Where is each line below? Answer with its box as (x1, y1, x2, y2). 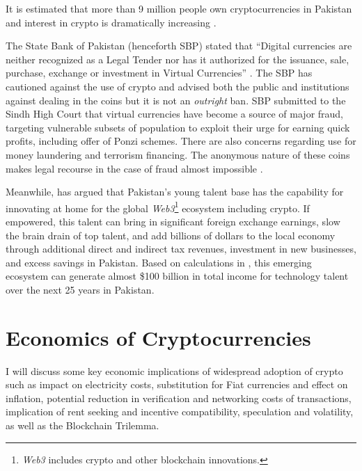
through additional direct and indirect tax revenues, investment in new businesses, (6, 241, 356, 256)
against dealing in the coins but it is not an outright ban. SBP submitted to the (6, 93, 346, 107)
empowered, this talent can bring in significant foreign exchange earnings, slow (6, 214, 340, 228)
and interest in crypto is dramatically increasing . (6, 15, 217, 29)
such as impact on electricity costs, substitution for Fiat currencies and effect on (6, 377, 348, 392)
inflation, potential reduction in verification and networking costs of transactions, (6, 390, 352, 405)
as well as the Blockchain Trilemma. (6, 418, 159, 433)
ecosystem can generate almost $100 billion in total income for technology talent (6, 269, 349, 283)
